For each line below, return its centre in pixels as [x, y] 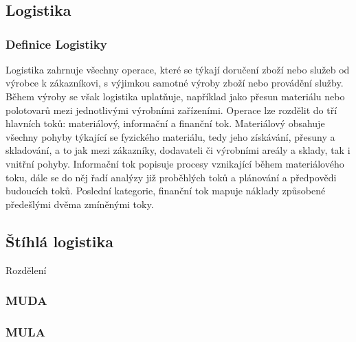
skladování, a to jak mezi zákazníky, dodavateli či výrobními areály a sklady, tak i [178, 150]
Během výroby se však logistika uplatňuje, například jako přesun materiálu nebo [175, 96]
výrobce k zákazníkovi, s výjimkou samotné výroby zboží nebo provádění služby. [175, 83]
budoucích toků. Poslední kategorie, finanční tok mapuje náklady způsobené [166, 191]
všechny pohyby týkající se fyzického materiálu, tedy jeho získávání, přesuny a [170, 136]
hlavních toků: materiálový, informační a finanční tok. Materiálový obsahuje [165, 123]
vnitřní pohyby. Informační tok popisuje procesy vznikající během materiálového [175, 163]
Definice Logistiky [56, 44]
